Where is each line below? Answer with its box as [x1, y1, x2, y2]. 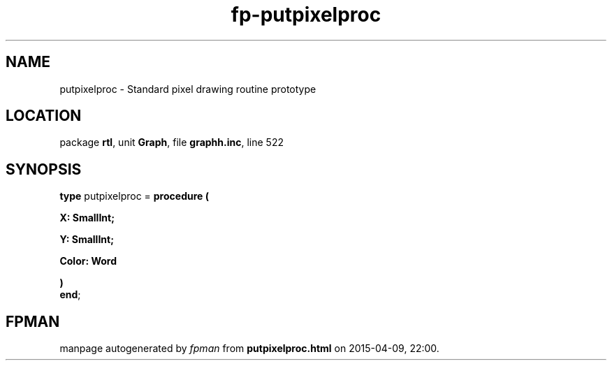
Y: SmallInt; [59, 233, 114, 246]
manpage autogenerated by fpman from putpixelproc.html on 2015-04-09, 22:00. [59, 342, 439, 355]
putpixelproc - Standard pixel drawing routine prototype [59, 82, 316, 95]
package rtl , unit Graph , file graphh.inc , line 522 [59, 136, 284, 149]
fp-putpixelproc [231, 3, 381, 27]
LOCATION [6, 107, 82, 125]
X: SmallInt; [59, 212, 115, 224]
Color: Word [59, 255, 117, 268]
